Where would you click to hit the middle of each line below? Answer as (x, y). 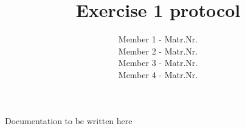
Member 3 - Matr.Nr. (158, 63)
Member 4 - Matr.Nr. (158, 74)
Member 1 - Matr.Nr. (158, 39)
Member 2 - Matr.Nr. (158, 51)
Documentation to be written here (69, 120)
